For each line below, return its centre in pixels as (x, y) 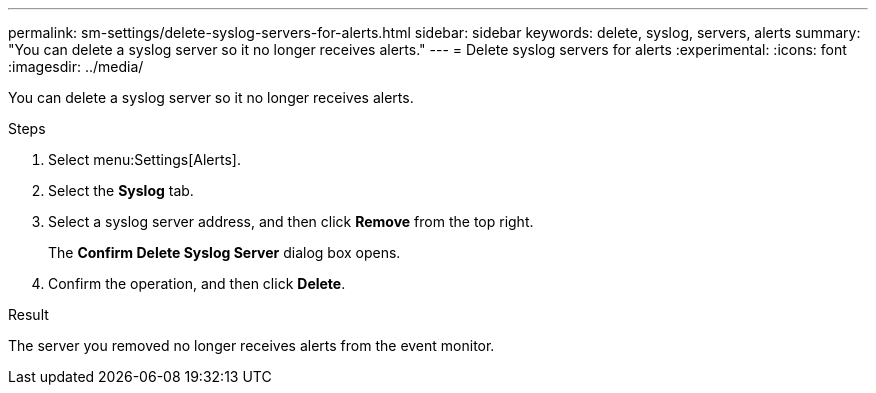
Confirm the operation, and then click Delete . (197, 283)
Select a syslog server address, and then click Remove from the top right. (291, 221)
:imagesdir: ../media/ (76, 66)
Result (28, 314)
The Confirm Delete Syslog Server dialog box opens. (224, 252)
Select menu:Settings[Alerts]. (144, 159)
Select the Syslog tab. (121, 190)
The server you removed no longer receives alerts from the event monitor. (251, 345)
